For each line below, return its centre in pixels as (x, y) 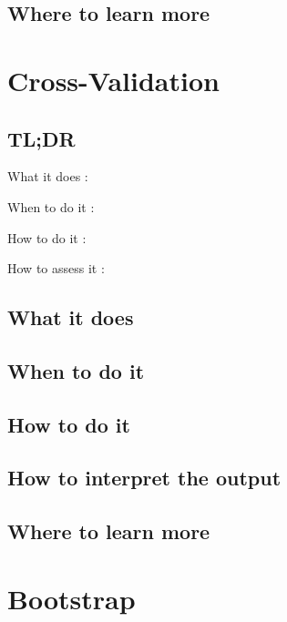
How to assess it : (56, 268)
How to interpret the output (144, 478)
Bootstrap (72, 598)
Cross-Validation (113, 80)
